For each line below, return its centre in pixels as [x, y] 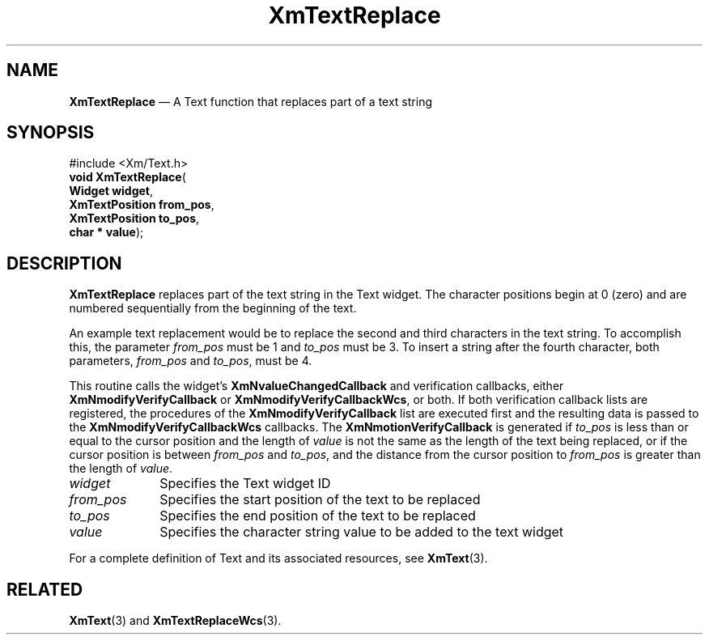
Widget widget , [111, 191]
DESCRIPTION [64, 263]
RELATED [45, 589]
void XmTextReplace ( [127, 177]
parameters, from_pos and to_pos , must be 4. [191, 361]
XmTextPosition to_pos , [134, 219]
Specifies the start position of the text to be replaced [320, 500]
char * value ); [106, 232]
